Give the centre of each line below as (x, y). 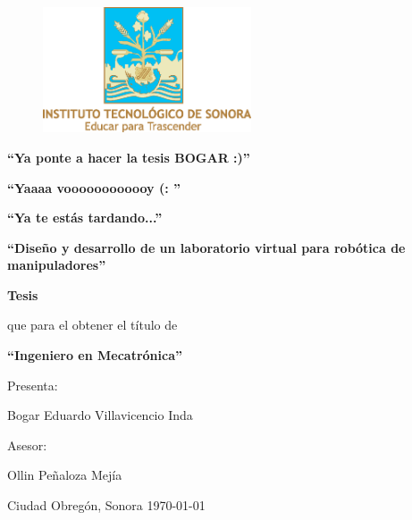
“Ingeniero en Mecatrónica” (95, 355)
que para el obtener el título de (92, 325)
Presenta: (33, 385)
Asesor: (27, 445)
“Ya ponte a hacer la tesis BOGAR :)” (129, 157)
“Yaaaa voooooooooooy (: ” (94, 187)
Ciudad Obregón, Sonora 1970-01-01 (106, 505)
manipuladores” (57, 265)
